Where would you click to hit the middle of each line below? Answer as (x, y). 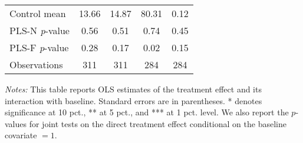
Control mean (38, 13)
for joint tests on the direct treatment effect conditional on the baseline (158, 123)
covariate (21, 135)
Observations (36, 64)
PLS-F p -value (39, 47)
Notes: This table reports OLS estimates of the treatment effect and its (133, 89)
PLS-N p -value (39, 30)
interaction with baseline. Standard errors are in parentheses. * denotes (134, 100)
